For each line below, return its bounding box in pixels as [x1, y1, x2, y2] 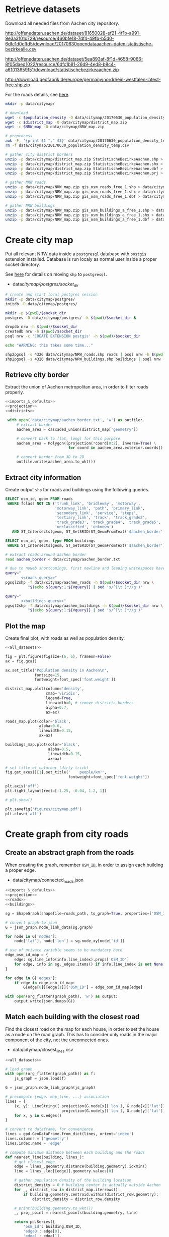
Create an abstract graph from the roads [5, 849, 134, 857]
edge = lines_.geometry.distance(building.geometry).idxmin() [14, 1164, 147, 1169]
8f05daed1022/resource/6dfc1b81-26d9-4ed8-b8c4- [5, 61, 116, 67]
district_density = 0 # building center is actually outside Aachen [14, 1183, 161, 1188]
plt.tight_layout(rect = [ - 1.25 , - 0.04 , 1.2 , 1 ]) [5, 789, 107, 794]
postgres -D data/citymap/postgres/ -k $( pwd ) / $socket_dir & [5, 315, 136, 320]
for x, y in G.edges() [14, 1113, 62, 1118]
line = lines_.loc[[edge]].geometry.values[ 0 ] [14, 1169, 114, 1174]
